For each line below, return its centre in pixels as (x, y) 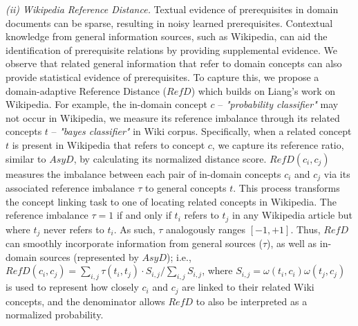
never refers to (74, 229)
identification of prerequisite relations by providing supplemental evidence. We (171, 49)
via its (337, 173)
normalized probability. (55, 315)
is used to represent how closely (72, 287)
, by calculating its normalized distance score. (170, 158)
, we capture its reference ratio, (278, 144)
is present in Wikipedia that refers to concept (109, 144)
